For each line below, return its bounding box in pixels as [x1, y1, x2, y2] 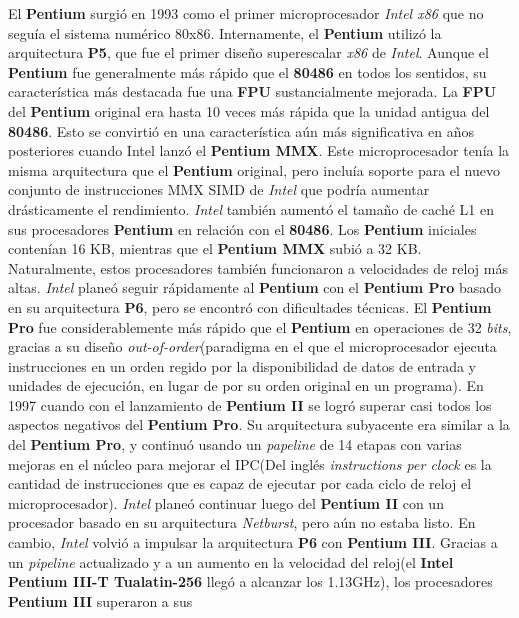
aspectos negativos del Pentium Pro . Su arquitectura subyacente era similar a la [8, 414, 510, 435]
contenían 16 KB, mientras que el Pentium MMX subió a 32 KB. [8, 238, 422, 259]
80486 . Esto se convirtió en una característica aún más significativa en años [8, 120, 475, 141]
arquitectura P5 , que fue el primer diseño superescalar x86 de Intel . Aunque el [8, 42, 489, 63]
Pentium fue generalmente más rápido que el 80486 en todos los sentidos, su [8, 61, 487, 82]
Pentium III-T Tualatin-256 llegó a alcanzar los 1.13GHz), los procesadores [8, 571, 493, 592]
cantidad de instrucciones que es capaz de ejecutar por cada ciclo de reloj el [8, 473, 472, 494]
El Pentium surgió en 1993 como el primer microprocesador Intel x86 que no [8, 3, 484, 23]
